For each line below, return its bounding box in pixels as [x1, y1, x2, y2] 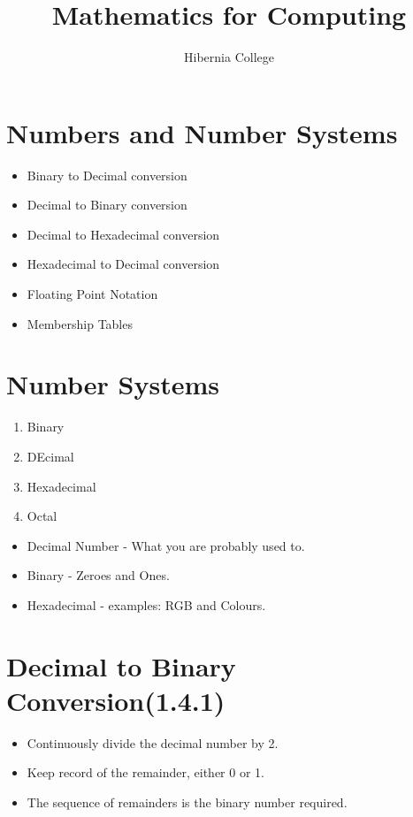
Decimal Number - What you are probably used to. [27, 536, 305, 554]
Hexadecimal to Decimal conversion [27, 255, 220, 273]
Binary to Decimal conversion [27, 165, 187, 184]
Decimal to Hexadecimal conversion [27, 225, 220, 243]
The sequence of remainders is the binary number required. [27, 793, 348, 811]
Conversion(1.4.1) [6, 682, 226, 718]
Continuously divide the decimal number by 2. [27, 733, 279, 752]
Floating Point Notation [27, 285, 158, 303]
